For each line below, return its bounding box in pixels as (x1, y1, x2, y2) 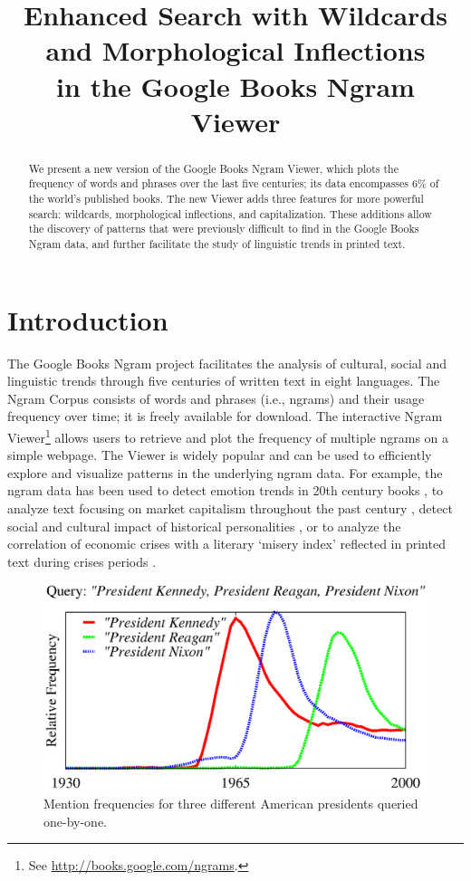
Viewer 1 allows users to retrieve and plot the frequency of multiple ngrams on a (7, 425, 449, 446)
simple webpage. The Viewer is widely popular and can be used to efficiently (7, 445, 432, 464)
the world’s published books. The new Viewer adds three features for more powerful (28, 191, 424, 206)
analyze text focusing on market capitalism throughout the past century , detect (7, 499, 453, 518)
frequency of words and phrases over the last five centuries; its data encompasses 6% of (28, 176, 439, 191)
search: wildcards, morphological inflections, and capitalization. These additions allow (28, 206, 432, 221)
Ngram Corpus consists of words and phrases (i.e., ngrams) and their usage (7, 388, 425, 407)
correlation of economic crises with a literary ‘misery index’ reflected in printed (7, 534, 446, 553)
